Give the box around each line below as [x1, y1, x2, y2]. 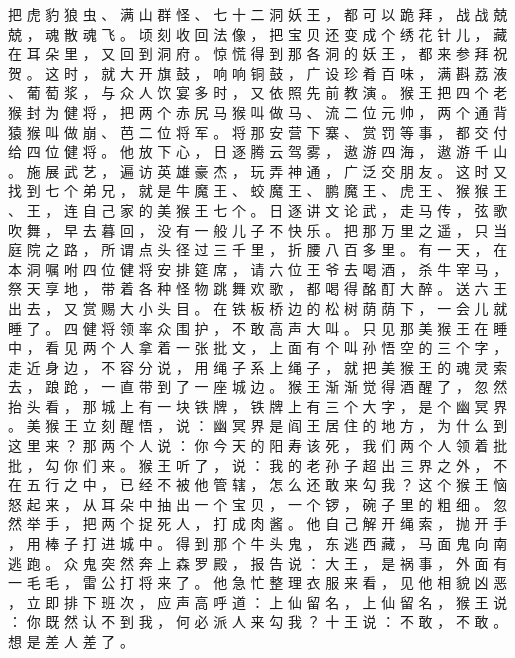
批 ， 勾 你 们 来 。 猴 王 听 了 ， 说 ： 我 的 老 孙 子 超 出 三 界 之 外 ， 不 [8, 454, 508, 475]
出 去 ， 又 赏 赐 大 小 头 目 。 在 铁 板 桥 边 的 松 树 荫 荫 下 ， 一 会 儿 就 [8, 297, 508, 318]
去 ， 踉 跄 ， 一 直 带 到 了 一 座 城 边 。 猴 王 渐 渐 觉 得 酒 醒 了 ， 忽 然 [8, 376, 508, 397]
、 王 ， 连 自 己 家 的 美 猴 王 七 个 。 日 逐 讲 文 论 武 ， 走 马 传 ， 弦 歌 [8, 199, 508, 220]
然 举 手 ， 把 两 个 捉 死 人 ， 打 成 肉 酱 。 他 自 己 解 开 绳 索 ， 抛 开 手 [8, 513, 508, 534]
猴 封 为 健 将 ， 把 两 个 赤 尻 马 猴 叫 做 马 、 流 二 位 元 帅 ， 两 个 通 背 [8, 101, 508, 122]
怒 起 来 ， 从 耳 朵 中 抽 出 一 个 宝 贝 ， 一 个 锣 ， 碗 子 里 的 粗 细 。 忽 [8, 493, 508, 514]
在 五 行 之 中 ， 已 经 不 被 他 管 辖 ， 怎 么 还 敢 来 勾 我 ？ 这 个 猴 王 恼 [8, 474, 508, 495]
